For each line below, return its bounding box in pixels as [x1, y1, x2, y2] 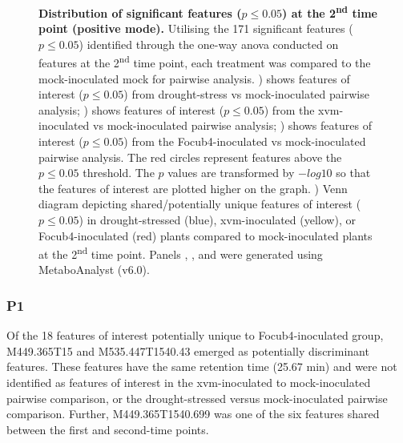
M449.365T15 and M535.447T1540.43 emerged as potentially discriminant [6, 342, 369, 359]
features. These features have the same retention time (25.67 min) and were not [6, 358, 397, 375]
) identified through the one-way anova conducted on [79, 35, 339, 52]
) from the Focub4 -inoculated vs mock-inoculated [123, 133, 366, 150]
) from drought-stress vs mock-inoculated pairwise [123, 86, 369, 103]
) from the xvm [264, 101, 340, 118]
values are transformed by [167, 164, 295, 181]
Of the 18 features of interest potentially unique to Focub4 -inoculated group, [6, 327, 384, 344]
